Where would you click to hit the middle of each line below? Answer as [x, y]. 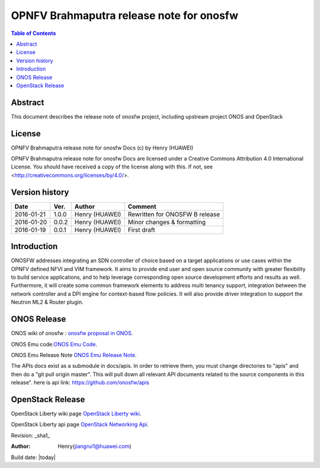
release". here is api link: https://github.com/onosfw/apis [80, 383]
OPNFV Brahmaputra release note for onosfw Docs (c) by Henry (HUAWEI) [102, 148]
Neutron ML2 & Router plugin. [47, 302]
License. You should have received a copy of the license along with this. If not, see [112, 167]
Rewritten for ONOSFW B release [174, 214]
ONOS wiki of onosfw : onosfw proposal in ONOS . [72, 333]
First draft [141, 230]
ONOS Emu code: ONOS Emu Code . [54, 344]
